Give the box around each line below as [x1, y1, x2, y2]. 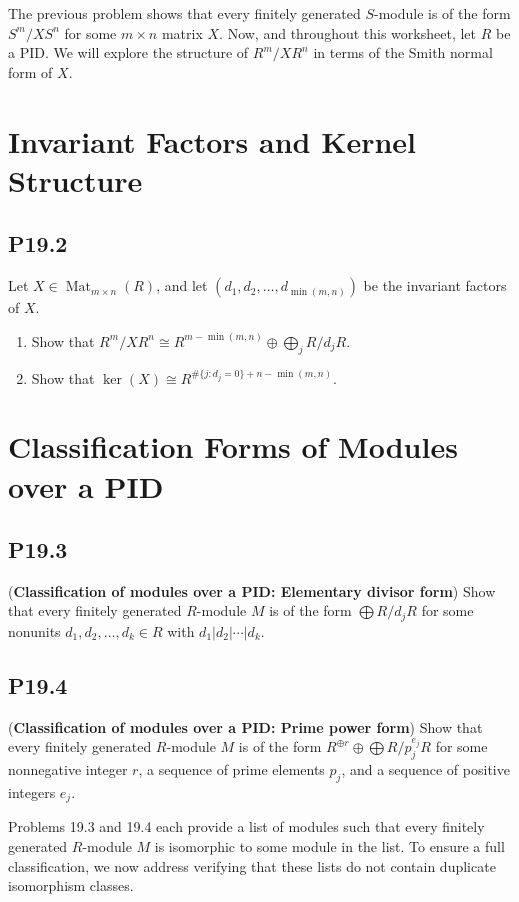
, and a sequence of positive [341, 759, 510, 780]
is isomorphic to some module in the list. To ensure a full [154, 835, 505, 856]
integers [8, 781, 56, 802]
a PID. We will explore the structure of [8, 42, 249, 63]
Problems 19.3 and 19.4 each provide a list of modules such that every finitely [8, 816, 485, 837]
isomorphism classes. [8, 875, 134, 896]
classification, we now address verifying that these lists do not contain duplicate [8, 855, 496, 876]
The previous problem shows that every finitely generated [8, 3, 361, 23]
